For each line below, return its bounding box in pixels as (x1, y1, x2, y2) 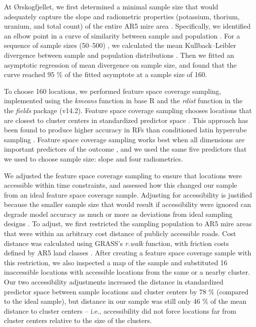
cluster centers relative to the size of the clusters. (4, 315, 152, 326)
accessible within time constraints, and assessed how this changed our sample (4, 180, 237, 190)
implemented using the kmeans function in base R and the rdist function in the (4, 95, 243, 106)
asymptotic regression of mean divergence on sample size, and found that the (4, 59, 237, 70)
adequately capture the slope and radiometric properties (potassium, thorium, (4, 11, 240, 21)
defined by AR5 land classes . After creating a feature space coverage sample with (4, 247, 252, 258)
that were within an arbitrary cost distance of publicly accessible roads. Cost (4, 228, 236, 239)
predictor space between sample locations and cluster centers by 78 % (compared (4, 286, 249, 296)
